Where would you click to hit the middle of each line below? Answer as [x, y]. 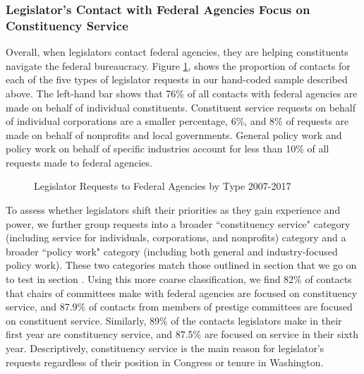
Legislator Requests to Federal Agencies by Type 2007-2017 [163, 186]
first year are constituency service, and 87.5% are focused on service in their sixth [182, 334]
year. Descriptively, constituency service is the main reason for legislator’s [165, 348]
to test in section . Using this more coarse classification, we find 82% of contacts [179, 279]
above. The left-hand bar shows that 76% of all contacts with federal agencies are [182, 93]
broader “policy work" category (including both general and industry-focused [172, 251]
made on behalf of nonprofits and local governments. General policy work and [174, 134]
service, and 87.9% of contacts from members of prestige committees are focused [179, 307]
